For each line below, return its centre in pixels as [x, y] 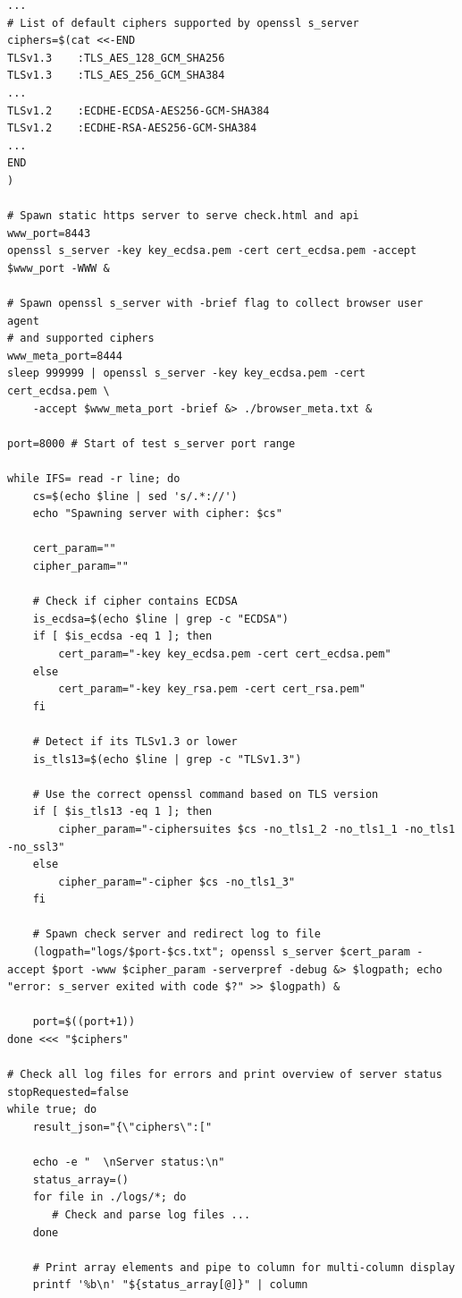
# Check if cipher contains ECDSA [135, 602]
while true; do [52, 1110]
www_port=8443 [49, 233]
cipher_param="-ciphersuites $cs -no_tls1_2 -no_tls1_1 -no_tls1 [257, 829]
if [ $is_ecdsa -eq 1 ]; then [122, 636]
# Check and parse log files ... [151, 1214]
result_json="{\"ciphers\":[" [122, 1127]
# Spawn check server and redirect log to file [176, 934]
